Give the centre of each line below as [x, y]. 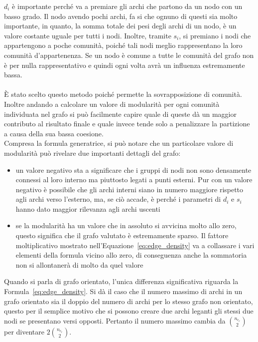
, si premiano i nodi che [215, 35]
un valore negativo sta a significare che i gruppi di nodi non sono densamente [133, 170]
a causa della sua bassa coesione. [54, 133]
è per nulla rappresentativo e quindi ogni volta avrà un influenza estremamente [125, 65]
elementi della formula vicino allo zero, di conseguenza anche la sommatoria [131, 255]
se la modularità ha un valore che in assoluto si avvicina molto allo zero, [126, 225]
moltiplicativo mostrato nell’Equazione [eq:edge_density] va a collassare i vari [135, 245]
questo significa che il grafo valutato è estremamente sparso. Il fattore [122, 235]
